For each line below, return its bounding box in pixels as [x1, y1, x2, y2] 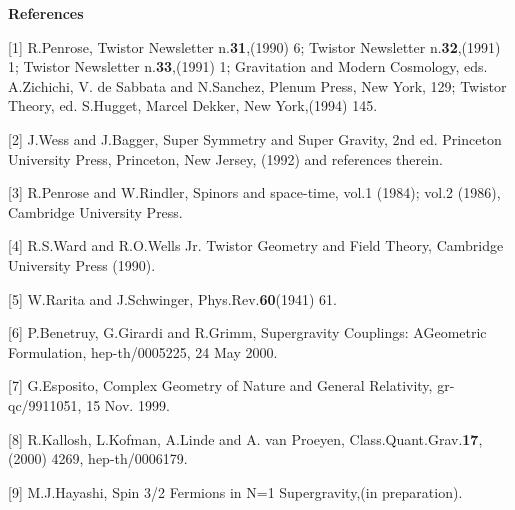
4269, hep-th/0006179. [51, 448, 188, 469]
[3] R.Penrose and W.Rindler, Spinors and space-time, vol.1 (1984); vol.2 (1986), [8, 182, 501, 203]
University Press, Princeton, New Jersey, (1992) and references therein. [8, 148, 443, 169]
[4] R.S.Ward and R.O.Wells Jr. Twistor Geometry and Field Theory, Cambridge [8, 235, 504, 256]
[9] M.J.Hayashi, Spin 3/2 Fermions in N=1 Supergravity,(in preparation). [8, 481, 463, 502]
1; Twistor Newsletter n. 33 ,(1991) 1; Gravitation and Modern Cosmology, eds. [8, 56, 488, 77]
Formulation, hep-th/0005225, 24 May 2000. [8, 341, 278, 362]
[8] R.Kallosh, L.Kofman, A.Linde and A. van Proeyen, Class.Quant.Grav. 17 [8, 428, 479, 449]
